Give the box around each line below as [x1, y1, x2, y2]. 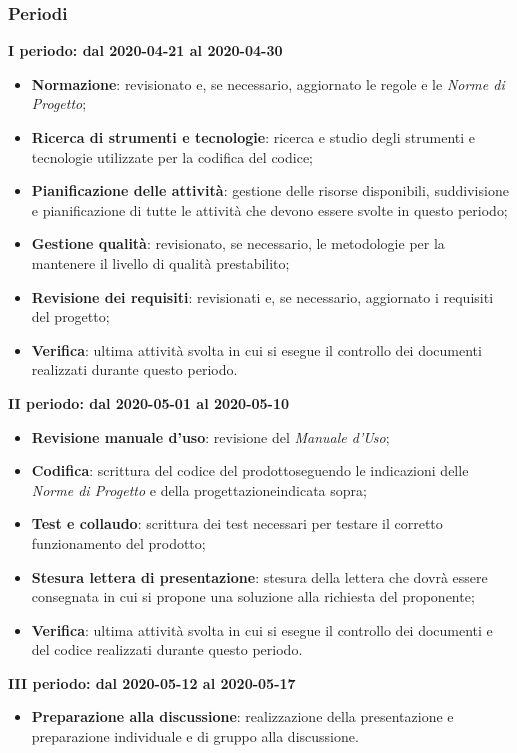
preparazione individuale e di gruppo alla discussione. [31, 726, 359, 747]
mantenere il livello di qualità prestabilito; [31, 252, 290, 273]
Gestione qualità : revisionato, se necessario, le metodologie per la [31, 233, 445, 254]
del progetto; [31, 306, 110, 327]
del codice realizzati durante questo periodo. [31, 639, 303, 660]
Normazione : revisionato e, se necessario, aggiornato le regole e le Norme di [31, 73, 505, 94]
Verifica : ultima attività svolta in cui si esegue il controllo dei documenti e [31, 619, 493, 640]
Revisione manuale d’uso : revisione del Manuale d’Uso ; [31, 426, 390, 447]
